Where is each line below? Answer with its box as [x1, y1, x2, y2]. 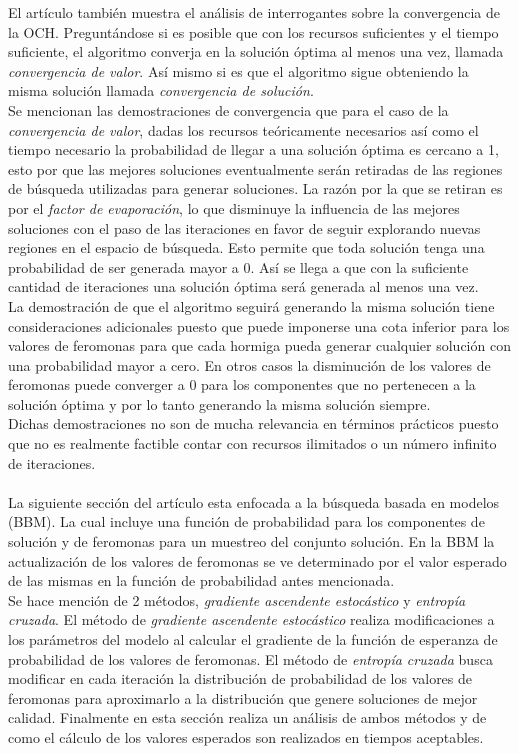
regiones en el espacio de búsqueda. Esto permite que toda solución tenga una [8, 237, 485, 258]
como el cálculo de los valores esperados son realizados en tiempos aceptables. [8, 726, 484, 747]
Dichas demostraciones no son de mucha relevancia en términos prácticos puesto [8, 413, 499, 434]
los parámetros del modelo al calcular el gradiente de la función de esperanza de [8, 629, 498, 649]
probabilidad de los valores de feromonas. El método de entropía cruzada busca [8, 648, 493, 669]
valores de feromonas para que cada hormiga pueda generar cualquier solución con [8, 335, 511, 356]
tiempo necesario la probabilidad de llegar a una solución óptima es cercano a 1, [8, 139, 499, 160]
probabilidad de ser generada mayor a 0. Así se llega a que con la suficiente [8, 256, 469, 277]
